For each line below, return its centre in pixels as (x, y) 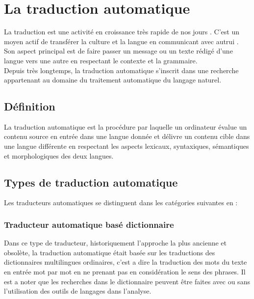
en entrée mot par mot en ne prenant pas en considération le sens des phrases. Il (125, 272)
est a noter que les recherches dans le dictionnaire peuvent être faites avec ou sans (127, 281)
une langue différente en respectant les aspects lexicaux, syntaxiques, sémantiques (127, 146)
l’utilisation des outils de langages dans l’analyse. (78, 291)
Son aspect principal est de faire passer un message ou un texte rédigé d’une (118, 51)
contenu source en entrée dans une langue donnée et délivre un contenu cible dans (127, 136)
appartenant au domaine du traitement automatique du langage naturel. (113, 80)
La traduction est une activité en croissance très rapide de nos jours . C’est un (122, 32)
